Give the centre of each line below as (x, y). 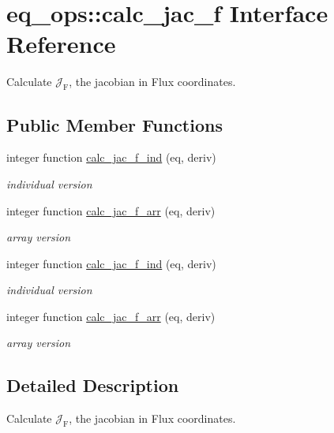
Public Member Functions (114, 124)
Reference (61, 44)
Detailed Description (93, 385)
